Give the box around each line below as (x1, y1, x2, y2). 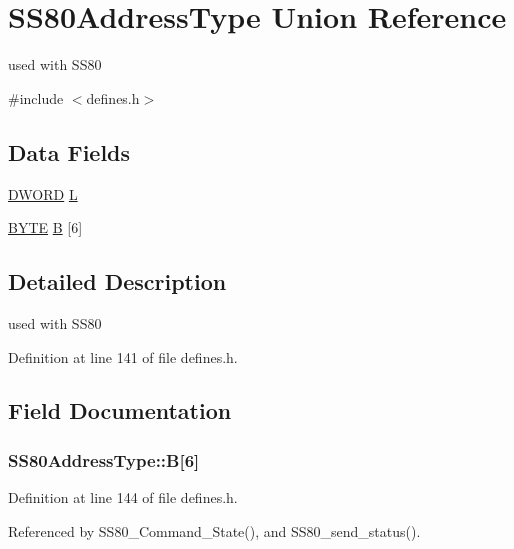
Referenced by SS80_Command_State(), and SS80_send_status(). (8, 520, 421, 541)
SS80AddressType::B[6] (8, 447, 200, 472)
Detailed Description (8, 266, 227, 297)
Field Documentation (8, 395, 232, 426)
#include (8, 87, 64, 108)
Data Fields (8, 136, 131, 167)
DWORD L (8, 183, 78, 204)
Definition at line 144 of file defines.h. (8, 487, 238, 508)
